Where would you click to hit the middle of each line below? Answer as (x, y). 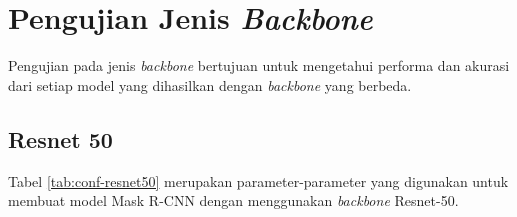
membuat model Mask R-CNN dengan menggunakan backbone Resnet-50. (233, 200)
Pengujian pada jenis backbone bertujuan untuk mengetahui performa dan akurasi (259, 65)
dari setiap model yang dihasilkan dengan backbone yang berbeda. (210, 84)
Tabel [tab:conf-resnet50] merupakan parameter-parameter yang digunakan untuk (258, 180)
